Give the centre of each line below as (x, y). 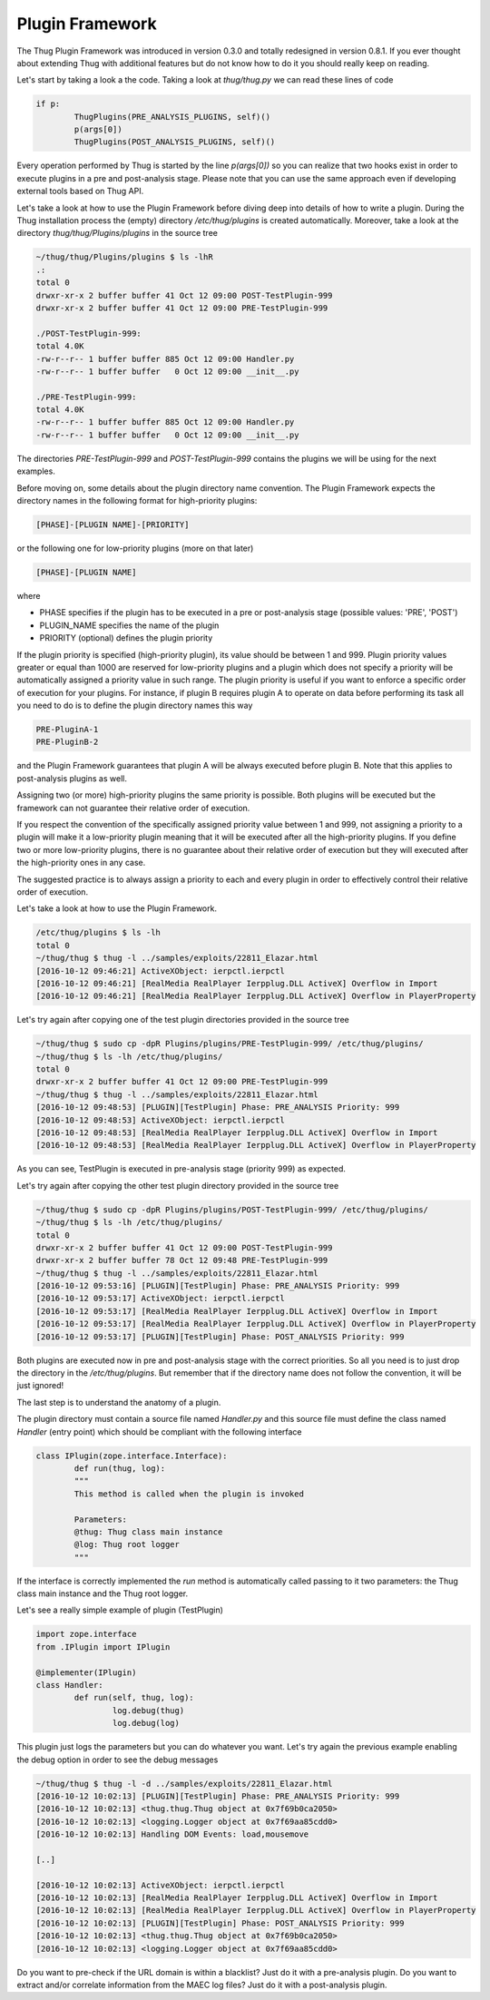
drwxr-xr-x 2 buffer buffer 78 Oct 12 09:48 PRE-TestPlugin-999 (182, 1260)
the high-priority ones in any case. (81, 863)
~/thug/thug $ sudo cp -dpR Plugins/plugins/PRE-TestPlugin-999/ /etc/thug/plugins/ (230, 1044)
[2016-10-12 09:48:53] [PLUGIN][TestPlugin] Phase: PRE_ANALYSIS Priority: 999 (218, 1108)
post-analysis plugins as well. (72, 778)
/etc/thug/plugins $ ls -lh (98, 933)
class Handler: (69, 1685)
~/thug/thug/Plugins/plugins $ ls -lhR (124, 257)
